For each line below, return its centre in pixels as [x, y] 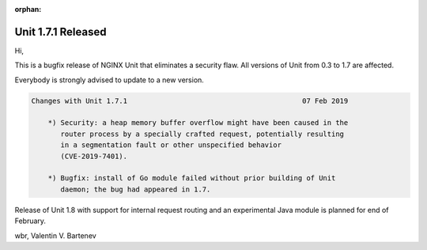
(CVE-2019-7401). [94, 156]
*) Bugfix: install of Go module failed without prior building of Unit [192, 178]
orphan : [28, 9]
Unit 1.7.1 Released [60, 32]
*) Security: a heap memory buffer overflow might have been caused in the [198, 123]
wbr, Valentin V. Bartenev [55, 235]
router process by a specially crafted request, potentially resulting [202, 134]
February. [30, 221]
